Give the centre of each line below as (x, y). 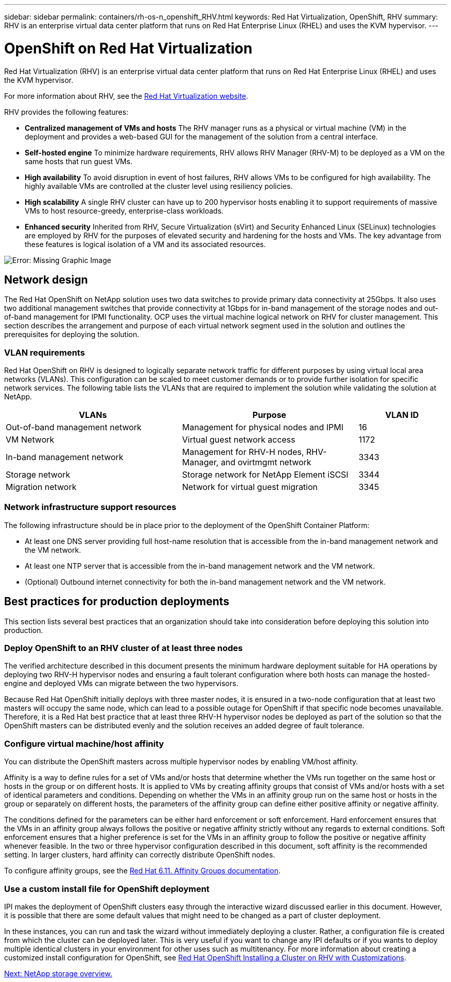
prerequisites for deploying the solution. (72, 335)
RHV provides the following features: (66, 112)
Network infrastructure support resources (90, 507)
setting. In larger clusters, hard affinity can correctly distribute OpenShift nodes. (140, 855)
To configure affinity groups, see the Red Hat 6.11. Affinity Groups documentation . (142, 871)
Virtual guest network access (239, 440)
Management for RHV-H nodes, (243, 452)
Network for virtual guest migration (250, 487)
